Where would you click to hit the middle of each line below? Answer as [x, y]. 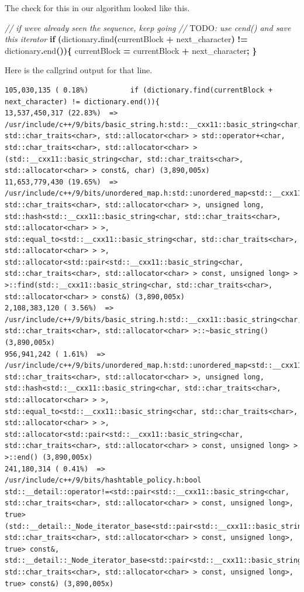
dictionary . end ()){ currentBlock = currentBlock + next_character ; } [131, 50]
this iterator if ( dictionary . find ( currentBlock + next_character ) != [126, 39]
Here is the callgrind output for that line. [79, 70]
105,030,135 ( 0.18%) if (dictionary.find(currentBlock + [139, 90]
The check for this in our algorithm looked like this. [97, 8]
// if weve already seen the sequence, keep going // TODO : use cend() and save [148, 27]
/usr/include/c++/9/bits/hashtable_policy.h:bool [103, 480]
